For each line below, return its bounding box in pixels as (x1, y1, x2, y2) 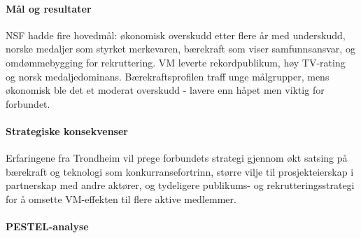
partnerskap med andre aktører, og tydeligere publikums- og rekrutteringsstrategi (6, 178, 355, 192)
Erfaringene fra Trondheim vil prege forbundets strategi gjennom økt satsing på (6, 150, 348, 165)
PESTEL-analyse (6, 219, 89, 234)
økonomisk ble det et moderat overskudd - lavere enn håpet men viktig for (6, 83, 325, 97)
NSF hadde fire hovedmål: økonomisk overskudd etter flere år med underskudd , (6, 27, 346, 42)
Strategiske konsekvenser (6, 123, 128, 138)
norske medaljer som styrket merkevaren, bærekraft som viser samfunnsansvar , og (6, 41, 355, 56)
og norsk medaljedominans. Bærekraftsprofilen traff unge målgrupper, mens (6, 69, 330, 83)
